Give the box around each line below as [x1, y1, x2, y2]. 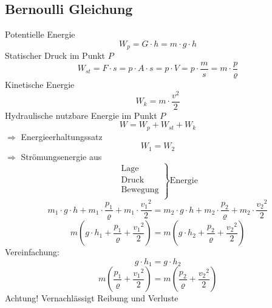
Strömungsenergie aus [21, 150, 102, 162]
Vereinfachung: [5, 246, 59, 258]
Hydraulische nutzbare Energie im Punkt [5, 109, 157, 121]
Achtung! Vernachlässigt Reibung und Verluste [5, 292, 178, 304]
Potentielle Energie [5, 28, 75, 41]
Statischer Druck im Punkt [5, 49, 106, 62]
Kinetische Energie [5, 78, 75, 90]
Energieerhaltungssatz [21, 130, 103, 142]
